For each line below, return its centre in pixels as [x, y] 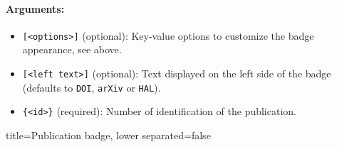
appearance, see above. [72, 49]
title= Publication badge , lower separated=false [108, 135]
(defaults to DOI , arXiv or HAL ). [92, 87]
